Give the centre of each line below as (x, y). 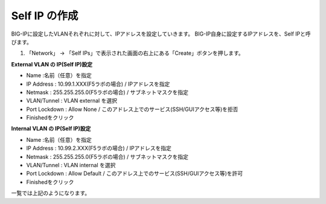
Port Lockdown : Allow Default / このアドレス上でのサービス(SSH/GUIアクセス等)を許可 (135, 174)
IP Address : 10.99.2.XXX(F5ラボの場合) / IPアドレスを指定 (99, 148)
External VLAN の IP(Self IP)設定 (52, 64)
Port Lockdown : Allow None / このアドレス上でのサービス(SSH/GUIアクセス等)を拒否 (132, 109)
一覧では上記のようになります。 (51, 193)
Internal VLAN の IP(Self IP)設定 (51, 129)
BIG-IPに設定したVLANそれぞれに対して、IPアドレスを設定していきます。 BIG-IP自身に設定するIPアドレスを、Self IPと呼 (161, 34)
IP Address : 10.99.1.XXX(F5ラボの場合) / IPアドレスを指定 (98, 84)
